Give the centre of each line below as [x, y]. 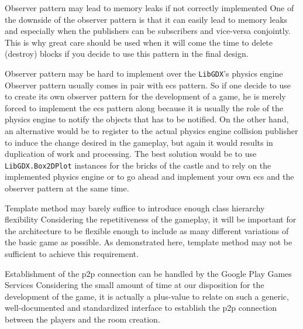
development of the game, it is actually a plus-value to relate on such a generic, [147, 296]
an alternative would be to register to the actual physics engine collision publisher [151, 131]
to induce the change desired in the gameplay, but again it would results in [139, 142]
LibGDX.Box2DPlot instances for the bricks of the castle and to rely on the [138, 165]
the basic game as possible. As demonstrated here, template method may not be [149, 242]
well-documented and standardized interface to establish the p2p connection [141, 308]
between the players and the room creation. [82, 319]
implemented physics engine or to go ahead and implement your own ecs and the [149, 177]
